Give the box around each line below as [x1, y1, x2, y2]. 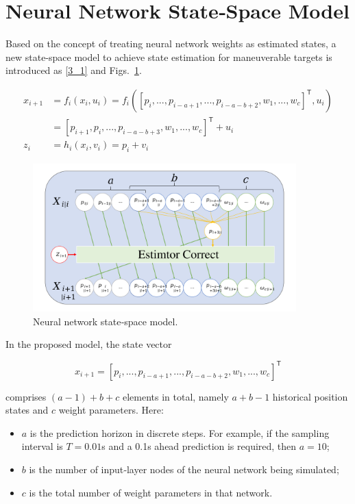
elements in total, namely [122, 389, 229, 403]
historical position [272, 389, 348, 403]
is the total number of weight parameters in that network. [29, 485, 273, 499]
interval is [21, 439, 63, 453]
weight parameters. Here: [58, 403, 164, 417]
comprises [5, 389, 47, 403]
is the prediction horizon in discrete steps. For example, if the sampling [29, 425, 330, 440]
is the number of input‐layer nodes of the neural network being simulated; [29, 462, 339, 476]
